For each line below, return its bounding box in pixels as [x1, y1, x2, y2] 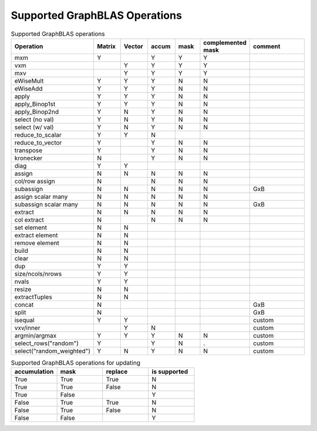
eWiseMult [14, 76, 44, 85]
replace [106, 367, 128, 376]
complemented [203, 38, 247, 46]
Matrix [97, 42, 116, 50]
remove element [14, 239, 60, 247]
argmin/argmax [14, 331, 57, 339]
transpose [14, 146, 43, 154]
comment [252, 42, 281, 50]
